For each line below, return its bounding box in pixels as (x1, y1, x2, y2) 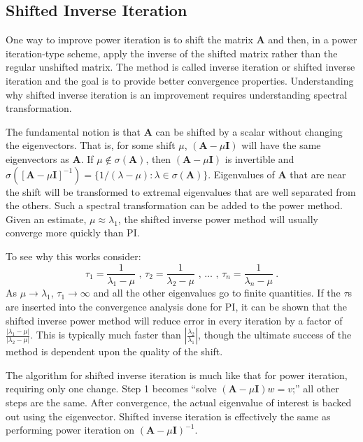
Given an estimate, (6, 211, 87, 226)
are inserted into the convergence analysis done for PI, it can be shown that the (6, 299, 347, 313)
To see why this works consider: (6, 248, 141, 263)
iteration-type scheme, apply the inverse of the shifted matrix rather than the (6, 45, 338, 60)
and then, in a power (268, 32, 357, 47)
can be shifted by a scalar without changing (155, 124, 343, 138)
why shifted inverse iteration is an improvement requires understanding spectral (6, 87, 348, 101)
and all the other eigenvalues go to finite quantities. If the (93, 285, 341, 300)
